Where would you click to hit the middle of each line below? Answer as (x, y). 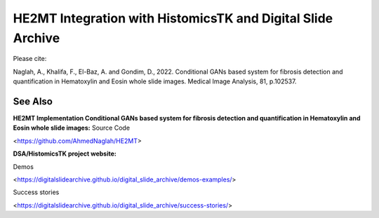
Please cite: (30, 59)
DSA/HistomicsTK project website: (65, 154)
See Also (33, 101)
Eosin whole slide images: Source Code (71, 128)
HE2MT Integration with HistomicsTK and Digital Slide (173, 18)
